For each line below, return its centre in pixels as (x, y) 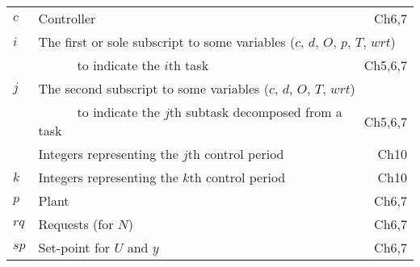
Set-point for (74, 247)
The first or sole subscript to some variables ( (167, 42)
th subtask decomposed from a (256, 112)
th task (189, 65)
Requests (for (76, 224)
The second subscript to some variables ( (153, 88)
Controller (67, 18)
